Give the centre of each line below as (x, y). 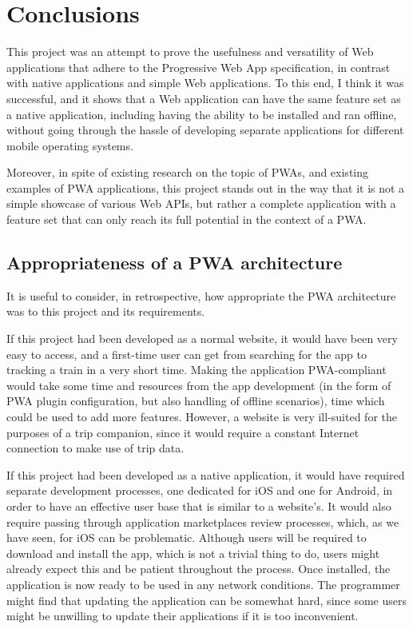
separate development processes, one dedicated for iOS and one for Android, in (200, 490)
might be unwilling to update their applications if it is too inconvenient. (183, 616)
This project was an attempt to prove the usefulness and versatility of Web (190, 52)
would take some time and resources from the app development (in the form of (199, 385)
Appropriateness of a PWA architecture (175, 263)
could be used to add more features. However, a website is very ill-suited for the (202, 417)
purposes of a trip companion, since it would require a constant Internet (183, 432)
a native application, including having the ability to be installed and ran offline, (202, 114)
